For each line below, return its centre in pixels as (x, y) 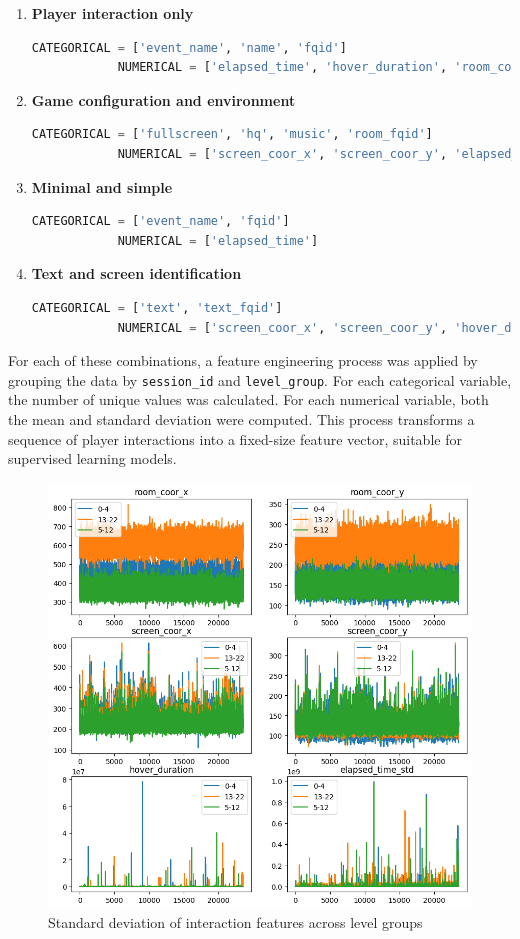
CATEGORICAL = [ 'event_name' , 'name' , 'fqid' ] (189, 47)
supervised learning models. (92, 458)
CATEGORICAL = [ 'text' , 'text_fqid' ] (157, 307)
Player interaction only (112, 13)
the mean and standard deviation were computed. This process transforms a (241, 418)
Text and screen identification (136, 273)
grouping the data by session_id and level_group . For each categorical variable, (260, 379)
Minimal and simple (102, 186)
